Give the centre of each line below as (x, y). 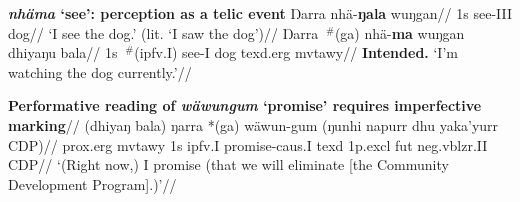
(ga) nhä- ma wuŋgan (399, 32)
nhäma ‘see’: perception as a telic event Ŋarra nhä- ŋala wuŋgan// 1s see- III (260, 13)
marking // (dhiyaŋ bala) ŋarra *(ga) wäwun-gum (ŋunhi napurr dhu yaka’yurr (253, 124)
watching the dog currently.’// (100, 71)
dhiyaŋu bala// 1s (63, 52)
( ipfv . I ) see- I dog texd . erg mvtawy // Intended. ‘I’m (296, 52)
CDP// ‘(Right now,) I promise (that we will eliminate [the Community (228, 164)
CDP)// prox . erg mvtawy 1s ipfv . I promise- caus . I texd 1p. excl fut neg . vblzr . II (248, 144)
